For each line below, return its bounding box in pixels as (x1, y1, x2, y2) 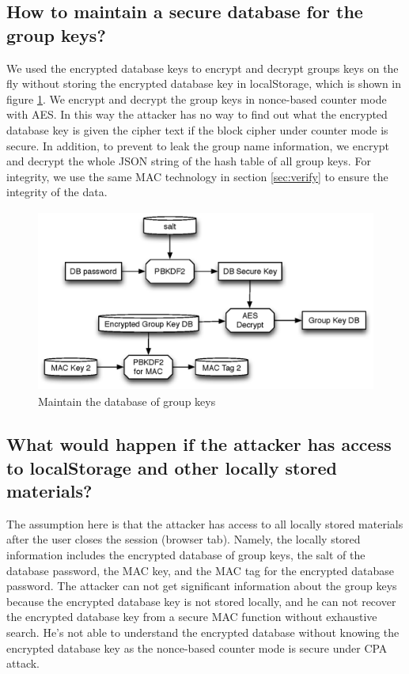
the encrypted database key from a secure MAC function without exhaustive (6, 608, 377, 625)
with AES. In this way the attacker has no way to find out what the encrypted (6, 106, 388, 123)
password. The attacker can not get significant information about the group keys (6, 577, 397, 594)
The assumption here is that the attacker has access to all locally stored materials (6, 515, 403, 532)
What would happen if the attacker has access (6, 432, 392, 456)
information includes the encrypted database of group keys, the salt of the (6, 547, 365, 563)
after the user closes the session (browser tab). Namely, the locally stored (6, 531, 361, 547)
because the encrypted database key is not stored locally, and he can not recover (6, 593, 396, 609)
